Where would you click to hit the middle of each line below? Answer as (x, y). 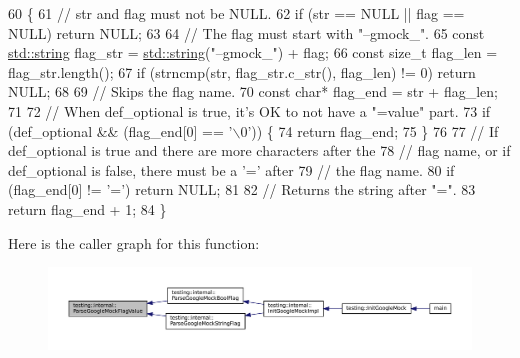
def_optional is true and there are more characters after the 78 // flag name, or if (259, 150)
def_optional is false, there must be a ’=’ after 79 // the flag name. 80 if (231, 169)
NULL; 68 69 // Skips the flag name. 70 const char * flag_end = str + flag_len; (253, 91)
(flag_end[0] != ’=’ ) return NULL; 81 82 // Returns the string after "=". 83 (242, 189)
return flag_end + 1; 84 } (87, 208)
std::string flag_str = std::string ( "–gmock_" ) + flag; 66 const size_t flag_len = (253, 52)
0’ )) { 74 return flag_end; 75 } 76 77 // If (369, 130)
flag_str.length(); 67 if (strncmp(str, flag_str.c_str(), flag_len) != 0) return (242, 71)
